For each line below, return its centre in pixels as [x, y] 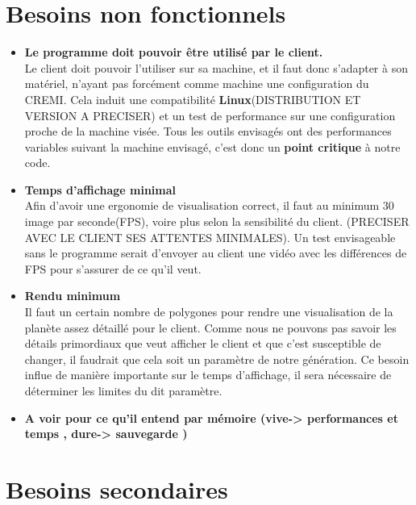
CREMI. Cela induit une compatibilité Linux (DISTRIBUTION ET [193, 99]
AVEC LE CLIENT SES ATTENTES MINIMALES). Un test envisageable [210, 237]
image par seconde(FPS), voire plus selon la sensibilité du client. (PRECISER [217, 221]
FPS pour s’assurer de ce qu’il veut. [113, 268]
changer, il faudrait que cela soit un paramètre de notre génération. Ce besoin [217, 359]
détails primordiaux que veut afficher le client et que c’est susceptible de [203, 343]
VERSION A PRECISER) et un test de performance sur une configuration [210, 115]
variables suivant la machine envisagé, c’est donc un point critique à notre [212, 146]
